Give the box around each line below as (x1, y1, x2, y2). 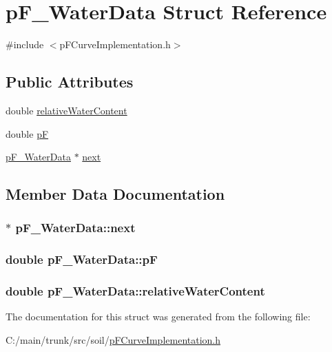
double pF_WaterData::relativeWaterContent (6, 282, 265, 300)
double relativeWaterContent (6, 103, 127, 117)
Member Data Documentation (6, 183, 225, 205)
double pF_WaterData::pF (6, 251, 158, 268)
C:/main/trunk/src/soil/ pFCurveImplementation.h (6, 332, 221, 346)
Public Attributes (6, 71, 134, 92)
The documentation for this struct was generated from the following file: (6, 309, 311, 324)
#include (6, 37, 44, 52)
